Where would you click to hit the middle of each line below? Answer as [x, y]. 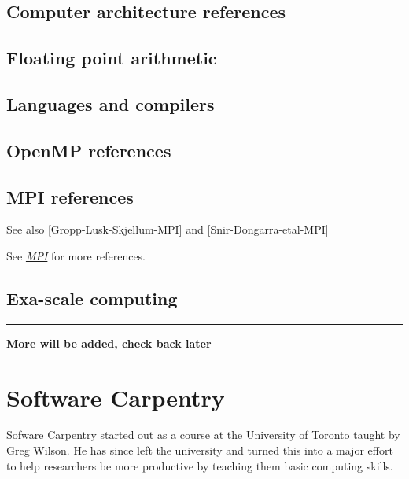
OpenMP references [89, 150]
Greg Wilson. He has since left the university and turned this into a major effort [200, 450]
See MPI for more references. [76, 255]
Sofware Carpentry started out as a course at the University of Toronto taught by [203, 435]
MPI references [70, 196]
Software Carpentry [116, 397]
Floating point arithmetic [112, 58]
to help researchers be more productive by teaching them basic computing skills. [200, 465]
